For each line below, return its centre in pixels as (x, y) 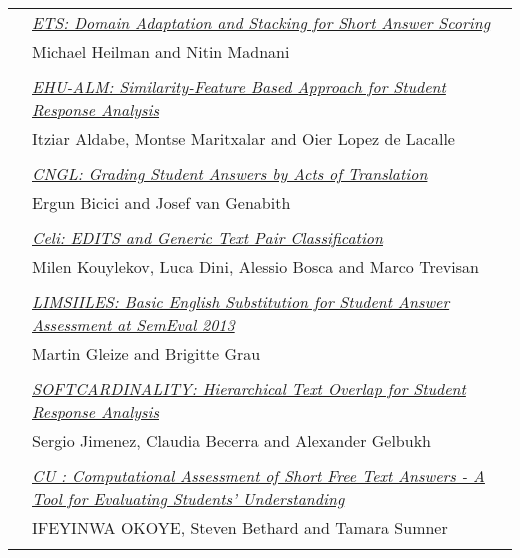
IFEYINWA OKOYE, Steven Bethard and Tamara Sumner (240, 527)
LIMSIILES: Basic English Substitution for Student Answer (241, 301)
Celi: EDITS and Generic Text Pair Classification (207, 237)
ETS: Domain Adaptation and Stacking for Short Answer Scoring (261, 22)
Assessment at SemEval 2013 (133, 324)
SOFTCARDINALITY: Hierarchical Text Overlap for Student (249, 388)
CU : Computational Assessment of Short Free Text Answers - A (258, 475)
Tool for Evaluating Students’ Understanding (188, 498)
